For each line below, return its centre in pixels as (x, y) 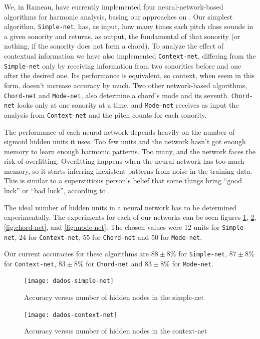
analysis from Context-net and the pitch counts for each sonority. (105, 114)
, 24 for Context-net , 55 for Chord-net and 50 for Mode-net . (108, 237)
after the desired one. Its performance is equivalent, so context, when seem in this (129, 75)
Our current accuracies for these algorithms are (77, 254)
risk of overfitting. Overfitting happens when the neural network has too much (124, 161)
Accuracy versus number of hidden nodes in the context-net (116, 331)
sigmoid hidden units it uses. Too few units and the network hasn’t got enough (125, 141)
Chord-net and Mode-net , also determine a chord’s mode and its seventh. (117, 95)
